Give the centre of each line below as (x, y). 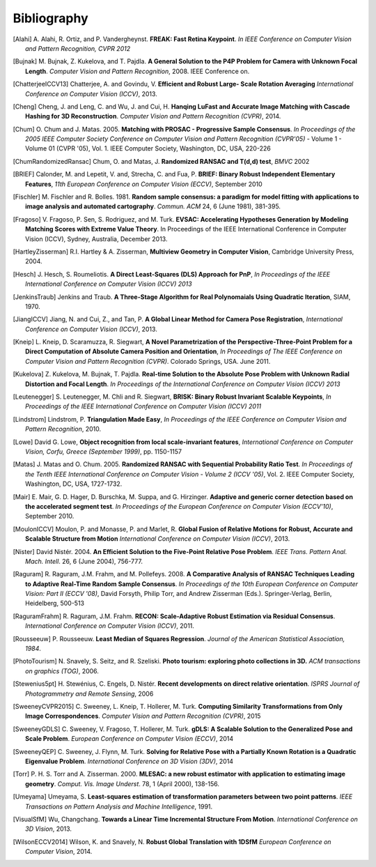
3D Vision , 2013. (49, 829)
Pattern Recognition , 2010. (63, 429)
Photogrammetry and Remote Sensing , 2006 (89, 693)
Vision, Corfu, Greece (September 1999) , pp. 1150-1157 (104, 452)
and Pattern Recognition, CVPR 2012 (78, 48)
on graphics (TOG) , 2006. (62, 671)
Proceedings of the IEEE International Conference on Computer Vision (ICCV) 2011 (143, 406)
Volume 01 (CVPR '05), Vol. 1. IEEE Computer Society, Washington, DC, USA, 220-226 (148, 148)
